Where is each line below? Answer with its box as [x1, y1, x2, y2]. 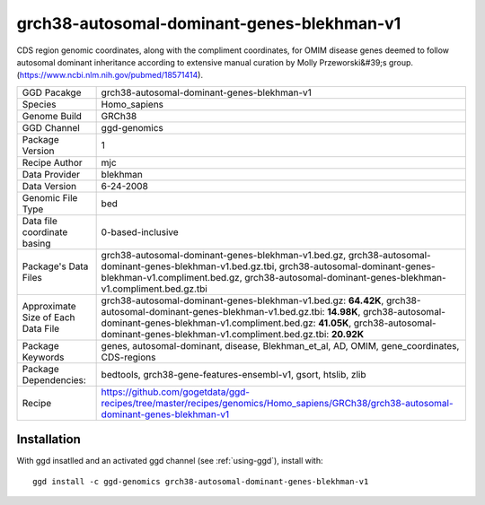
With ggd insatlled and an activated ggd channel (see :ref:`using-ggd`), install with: [16, 456, 323, 466]
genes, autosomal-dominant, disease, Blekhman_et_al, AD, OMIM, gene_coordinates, [101, 339, 460, 352]
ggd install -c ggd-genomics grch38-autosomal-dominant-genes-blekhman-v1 [32, 476, 369, 486]
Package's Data [22, 260, 89, 273]
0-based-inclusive [101, 225, 179, 238]
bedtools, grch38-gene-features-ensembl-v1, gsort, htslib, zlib [101, 368, 366, 380]
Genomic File [22, 191, 78, 204]
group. [388, 57, 413, 67]
